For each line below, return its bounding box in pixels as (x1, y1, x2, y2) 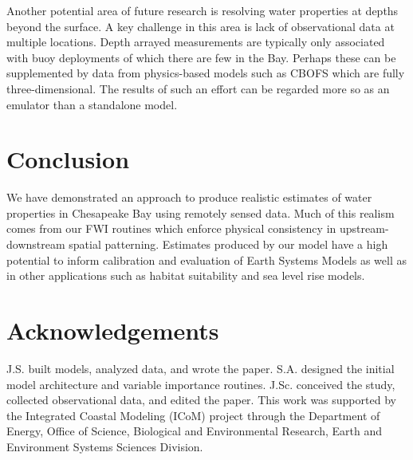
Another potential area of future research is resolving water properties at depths (6, 2, 399, 18)
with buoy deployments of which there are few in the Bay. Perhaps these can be (6, 49, 396, 65)
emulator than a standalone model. (6, 96, 178, 112)
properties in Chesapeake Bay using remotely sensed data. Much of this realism (6, 204, 395, 221)
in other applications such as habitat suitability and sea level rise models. (6, 267, 365, 284)
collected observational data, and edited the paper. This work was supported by (6, 391, 396, 408)
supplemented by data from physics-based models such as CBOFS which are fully (6, 65, 405, 81)
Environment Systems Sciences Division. (6, 438, 203, 454)
